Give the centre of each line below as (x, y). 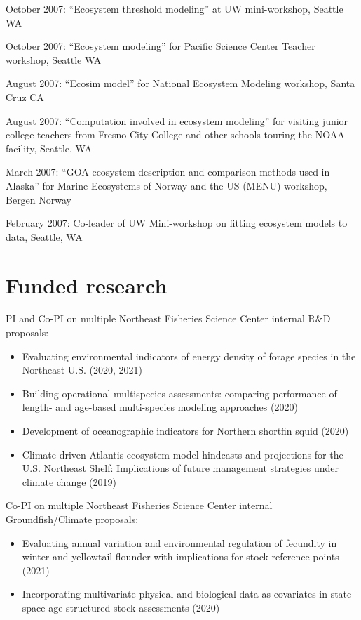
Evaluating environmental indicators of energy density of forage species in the (189, 356)
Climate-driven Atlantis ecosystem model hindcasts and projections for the (183, 454)
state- (342, 594)
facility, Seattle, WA (49, 148)
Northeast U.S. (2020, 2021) (82, 370)
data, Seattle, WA (44, 236)
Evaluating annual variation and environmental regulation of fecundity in (179, 542)
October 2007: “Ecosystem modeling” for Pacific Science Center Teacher (161, 46)
